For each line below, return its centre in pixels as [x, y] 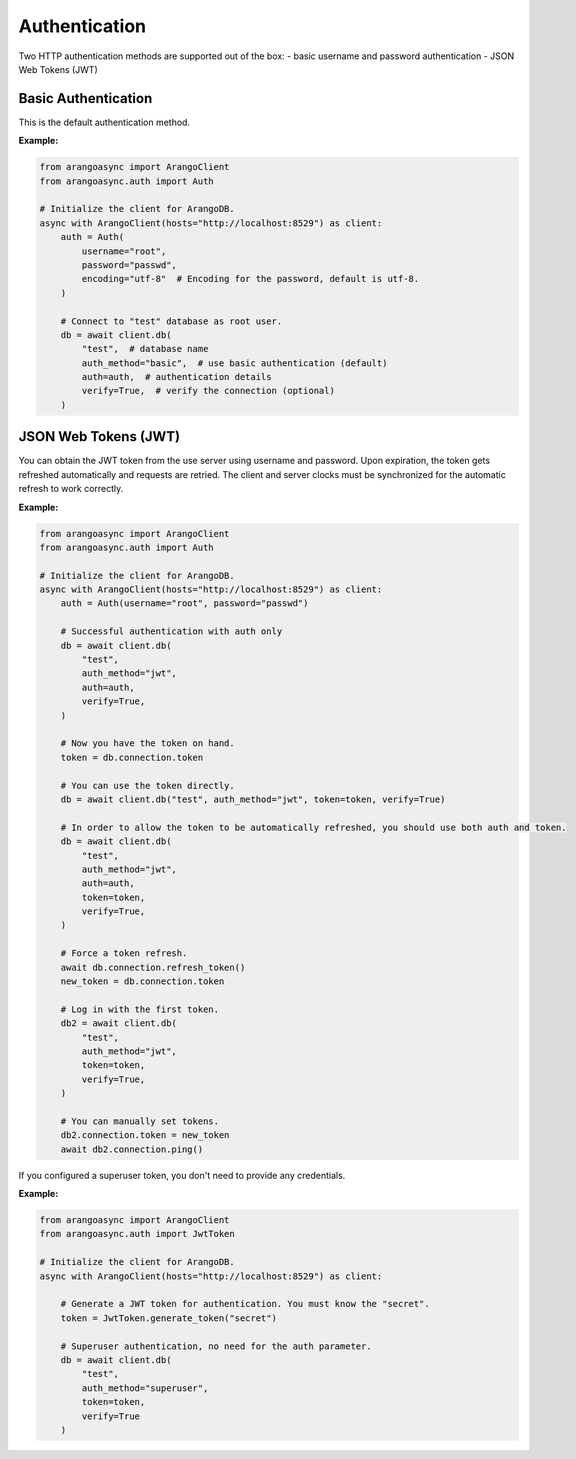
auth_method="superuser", [145, 1388]
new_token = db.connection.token [142, 981]
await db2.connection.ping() [132, 1149]
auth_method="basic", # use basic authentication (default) [234, 363]
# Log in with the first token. [140, 1009]
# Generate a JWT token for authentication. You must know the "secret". [245, 1304]
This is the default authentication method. [104, 122]
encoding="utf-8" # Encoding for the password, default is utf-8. [250, 279]
